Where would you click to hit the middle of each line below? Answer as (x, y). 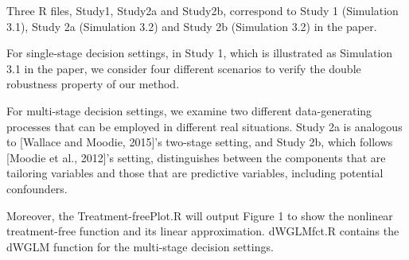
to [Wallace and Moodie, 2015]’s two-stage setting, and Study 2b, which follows (200, 142)
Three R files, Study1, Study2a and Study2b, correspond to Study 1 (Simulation (203, 10)
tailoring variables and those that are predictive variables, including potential (195, 173)
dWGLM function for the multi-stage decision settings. (140, 246)
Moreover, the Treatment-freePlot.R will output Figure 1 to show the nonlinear (200, 215)
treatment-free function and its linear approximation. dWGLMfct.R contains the (203, 231)
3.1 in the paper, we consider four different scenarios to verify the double (184, 68)
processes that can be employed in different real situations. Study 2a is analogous (204, 126)
